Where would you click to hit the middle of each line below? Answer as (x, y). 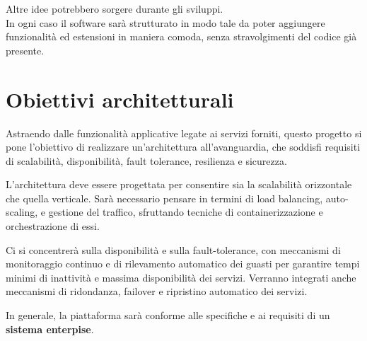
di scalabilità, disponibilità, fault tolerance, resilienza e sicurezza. (146, 160)
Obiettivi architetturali (120, 99)
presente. (25, 50)
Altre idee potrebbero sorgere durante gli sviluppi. (115, 8)
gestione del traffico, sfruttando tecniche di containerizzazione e (186, 212)
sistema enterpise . (50, 329)
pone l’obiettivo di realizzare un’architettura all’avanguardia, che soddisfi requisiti (183, 147)
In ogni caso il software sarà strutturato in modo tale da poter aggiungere (165, 22)
